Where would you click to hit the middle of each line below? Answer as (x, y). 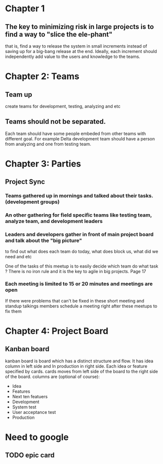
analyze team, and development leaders (54, 221)
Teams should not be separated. (55, 122)
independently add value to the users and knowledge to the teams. (73, 56)
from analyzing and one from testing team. (48, 144)
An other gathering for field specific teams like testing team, (79, 215)
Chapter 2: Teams (42, 76)
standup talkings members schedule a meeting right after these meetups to (81, 306)
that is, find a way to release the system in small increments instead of (76, 46)
